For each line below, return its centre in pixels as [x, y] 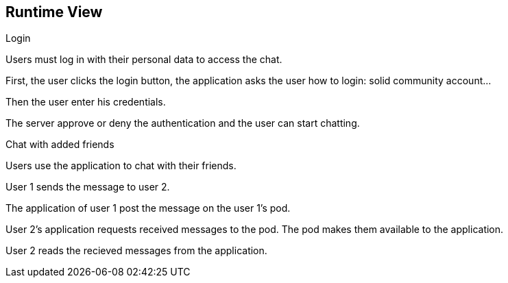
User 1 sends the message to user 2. [88, 187]
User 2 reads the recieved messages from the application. [136, 251]
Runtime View [54, 12]
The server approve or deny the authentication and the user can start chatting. [183, 123]
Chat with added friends [60, 145]
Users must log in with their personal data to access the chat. [144, 60]
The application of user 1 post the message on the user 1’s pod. [148, 208]
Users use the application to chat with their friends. [121, 166]
